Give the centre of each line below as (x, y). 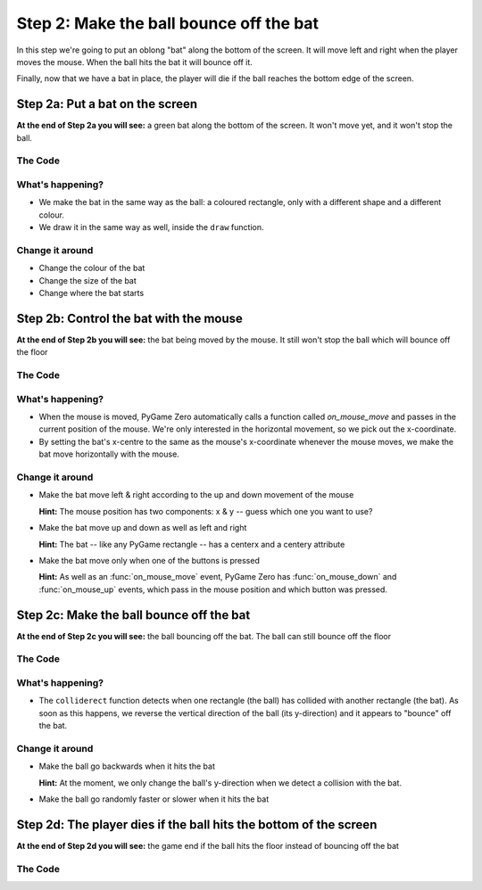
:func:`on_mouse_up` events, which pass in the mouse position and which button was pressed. (213, 589)
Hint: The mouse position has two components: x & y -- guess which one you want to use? (206, 511)
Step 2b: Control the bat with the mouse (129, 318)
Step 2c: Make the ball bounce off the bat (133, 615)
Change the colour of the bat (92, 268)
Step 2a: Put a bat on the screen (107, 104)
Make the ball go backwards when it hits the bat (127, 766)
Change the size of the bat (88, 280)
